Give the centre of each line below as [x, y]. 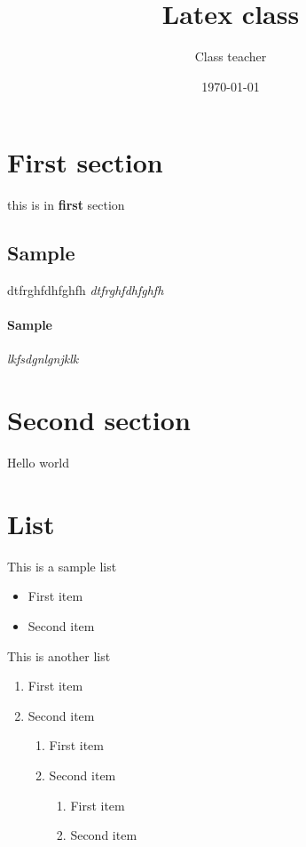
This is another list [59, 655]
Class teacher [231, 56]
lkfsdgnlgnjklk [43, 359]
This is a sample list [62, 566]
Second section [99, 420]
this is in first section [66, 205]
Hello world [39, 463]
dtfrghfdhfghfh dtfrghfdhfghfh [86, 290]
